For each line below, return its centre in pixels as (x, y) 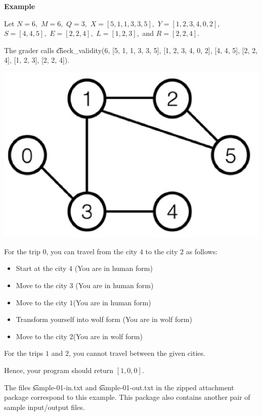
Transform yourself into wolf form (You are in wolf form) (104, 319)
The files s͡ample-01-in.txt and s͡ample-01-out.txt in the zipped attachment (119, 387)
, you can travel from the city (92, 251)
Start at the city (41, 268)
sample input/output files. (45, 407)
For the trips (24, 353)
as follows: (202, 251)
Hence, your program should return (59, 370)
